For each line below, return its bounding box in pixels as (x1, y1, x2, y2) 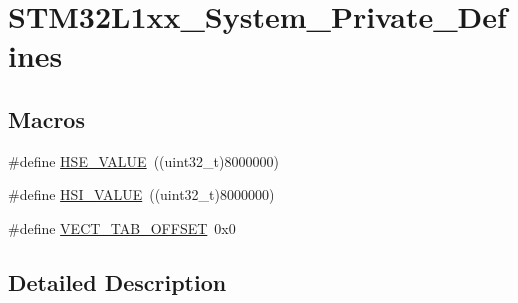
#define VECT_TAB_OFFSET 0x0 (8, 217, 236, 238)
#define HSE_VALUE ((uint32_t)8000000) (8, 150, 279, 171)
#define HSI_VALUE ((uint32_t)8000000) (8, 184, 275, 205)
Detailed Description (8, 266, 227, 297)
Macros (8, 103, 85, 134)
